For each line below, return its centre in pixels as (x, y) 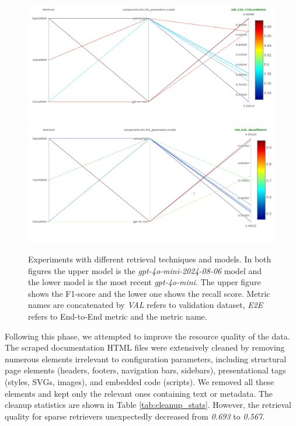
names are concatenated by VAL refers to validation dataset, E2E (146, 305)
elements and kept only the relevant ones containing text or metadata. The (139, 393)
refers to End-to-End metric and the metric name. (118, 316)
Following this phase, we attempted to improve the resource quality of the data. (147, 336)
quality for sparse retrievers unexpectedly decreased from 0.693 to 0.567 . (135, 416)
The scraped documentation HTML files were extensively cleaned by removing (145, 347)
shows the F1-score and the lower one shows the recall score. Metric (149, 293)
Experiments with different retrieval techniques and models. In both (150, 259)
